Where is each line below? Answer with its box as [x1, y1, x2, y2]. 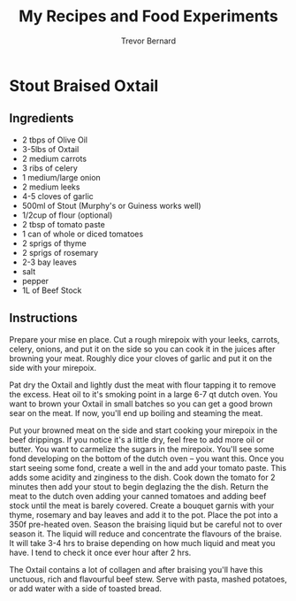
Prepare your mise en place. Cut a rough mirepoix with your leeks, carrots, [9, 334, 280, 344]
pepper [21, 275, 49, 286]
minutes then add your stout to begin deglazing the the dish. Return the [9, 481, 269, 492]
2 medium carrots [21, 153, 87, 164]
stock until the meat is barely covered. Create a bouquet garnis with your [9, 500, 275, 511]
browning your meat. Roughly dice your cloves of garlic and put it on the [9, 352, 272, 364]
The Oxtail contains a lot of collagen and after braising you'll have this [9, 564, 263, 574]
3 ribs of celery [21, 162, 78, 173]
